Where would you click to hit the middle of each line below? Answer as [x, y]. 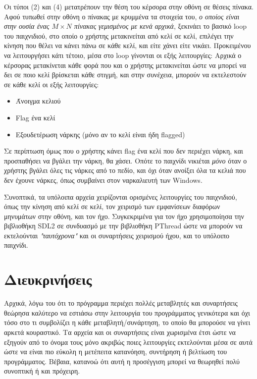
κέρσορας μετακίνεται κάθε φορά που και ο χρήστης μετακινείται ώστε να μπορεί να [125, 65]
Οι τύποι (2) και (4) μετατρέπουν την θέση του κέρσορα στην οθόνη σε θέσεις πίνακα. [129, 6]
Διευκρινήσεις [48, 279]
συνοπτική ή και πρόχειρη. [42, 371]
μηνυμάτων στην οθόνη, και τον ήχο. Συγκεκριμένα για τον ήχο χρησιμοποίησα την [124, 216]
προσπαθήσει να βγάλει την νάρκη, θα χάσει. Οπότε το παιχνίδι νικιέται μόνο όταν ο [126, 160]
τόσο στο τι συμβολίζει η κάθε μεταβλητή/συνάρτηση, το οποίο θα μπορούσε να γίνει [127, 322]
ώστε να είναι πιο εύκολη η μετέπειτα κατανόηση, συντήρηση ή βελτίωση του [116, 352]
